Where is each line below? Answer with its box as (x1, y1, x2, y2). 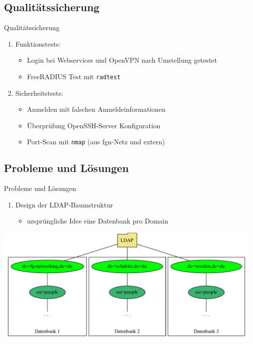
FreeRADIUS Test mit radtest (27, 71, 121, 81)
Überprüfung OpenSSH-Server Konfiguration (27, 120, 161, 130)
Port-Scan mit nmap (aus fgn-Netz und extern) (27, 137, 165, 147)
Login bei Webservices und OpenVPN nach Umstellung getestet (27, 55, 217, 65)
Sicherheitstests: (15, 87, 63, 98)
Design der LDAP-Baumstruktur (15, 199, 113, 209)
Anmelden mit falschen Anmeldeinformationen (27, 104, 166, 114)
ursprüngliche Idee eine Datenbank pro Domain (27, 216, 168, 226)
